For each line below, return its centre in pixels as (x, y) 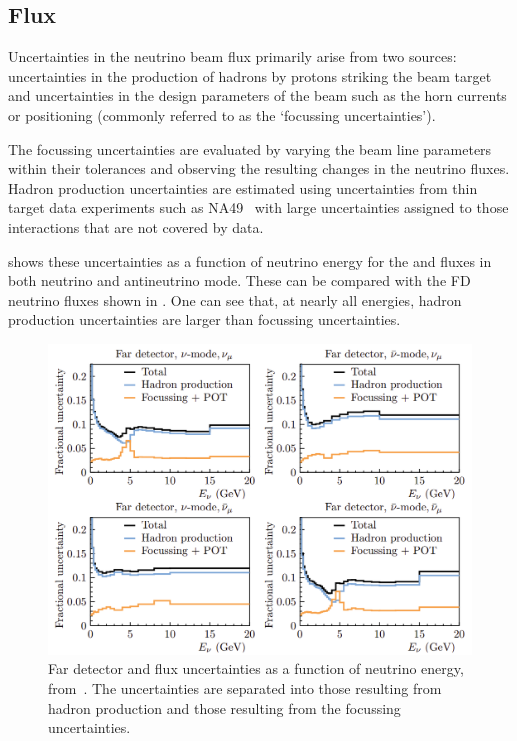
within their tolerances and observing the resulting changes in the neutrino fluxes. (259, 168)
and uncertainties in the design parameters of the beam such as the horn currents (257, 95)
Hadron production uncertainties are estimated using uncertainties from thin (243, 187)
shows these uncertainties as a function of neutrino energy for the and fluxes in (250, 260)
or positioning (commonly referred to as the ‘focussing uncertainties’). (222, 114)
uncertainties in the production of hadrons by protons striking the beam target (250, 75)
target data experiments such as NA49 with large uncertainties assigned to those (258, 207)
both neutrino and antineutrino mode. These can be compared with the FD (239, 280)
